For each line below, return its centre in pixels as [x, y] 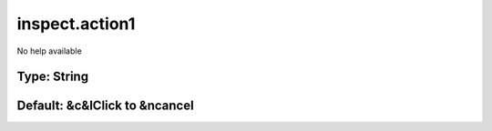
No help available [49, 51]
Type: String [53, 77]
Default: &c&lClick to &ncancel [106, 106]
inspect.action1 [76, 24]
